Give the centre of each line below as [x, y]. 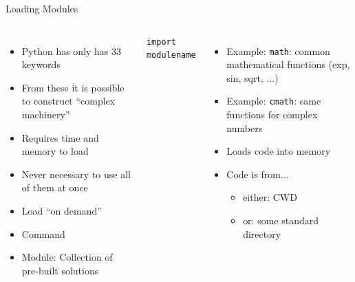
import [161, 42]
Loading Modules [42, 8]
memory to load [55, 151]
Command [43, 234]
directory [262, 234]
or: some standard [281, 220]
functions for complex [272, 115]
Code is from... [258, 174]
